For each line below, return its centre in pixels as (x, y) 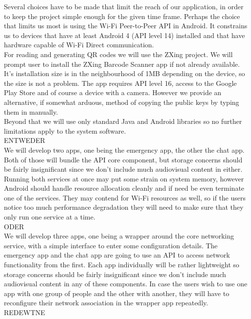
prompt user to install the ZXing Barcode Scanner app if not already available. (122, 64)
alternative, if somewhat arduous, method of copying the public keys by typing (122, 102)
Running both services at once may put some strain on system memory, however (124, 178)
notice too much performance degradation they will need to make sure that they (124, 207)
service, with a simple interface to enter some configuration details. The (111, 245)
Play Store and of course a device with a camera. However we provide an (113, 92)
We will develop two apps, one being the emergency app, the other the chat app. (124, 150)
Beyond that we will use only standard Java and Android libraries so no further (123, 121)
